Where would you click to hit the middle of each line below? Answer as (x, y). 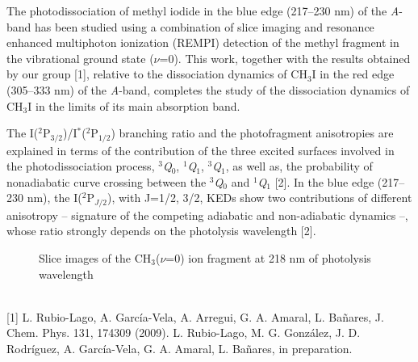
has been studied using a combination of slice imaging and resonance (205, 26)
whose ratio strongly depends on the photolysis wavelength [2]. (161, 231)
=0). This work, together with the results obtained (285, 58)
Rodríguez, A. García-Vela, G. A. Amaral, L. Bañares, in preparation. (180, 348)
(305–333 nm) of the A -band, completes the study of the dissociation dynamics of (208, 89)
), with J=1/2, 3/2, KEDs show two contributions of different (259, 198)
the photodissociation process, (81, 166)
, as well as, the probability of (299, 166)
